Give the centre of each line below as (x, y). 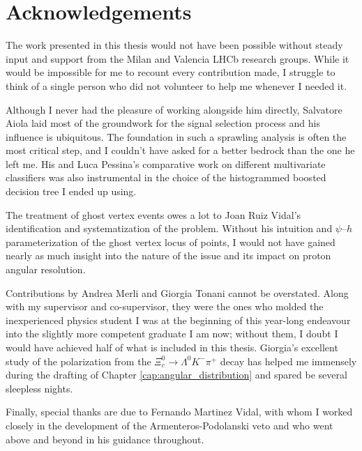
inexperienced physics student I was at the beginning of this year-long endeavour (178, 320)
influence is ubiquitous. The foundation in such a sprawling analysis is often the (176, 136)
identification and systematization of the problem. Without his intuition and (169, 228)
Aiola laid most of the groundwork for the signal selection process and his (163, 123)
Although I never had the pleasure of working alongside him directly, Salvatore (174, 109)
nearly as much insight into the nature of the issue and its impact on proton (168, 255)
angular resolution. (46, 269)
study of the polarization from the (78, 361)
